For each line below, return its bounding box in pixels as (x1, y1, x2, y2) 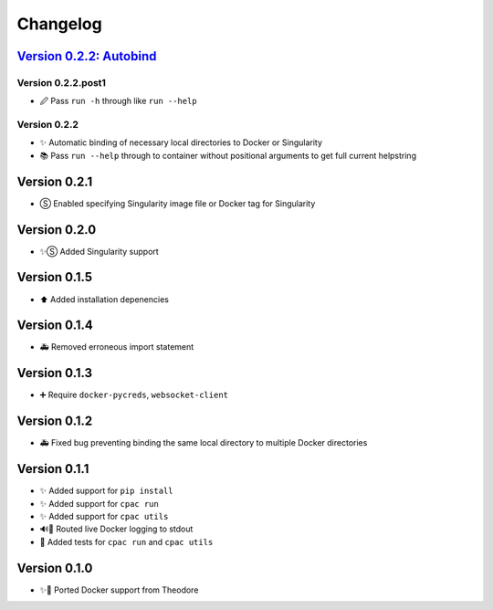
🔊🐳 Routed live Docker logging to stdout (39, 523, 194, 534)
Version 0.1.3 (16, 365, 93, 381)
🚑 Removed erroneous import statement (39, 342, 194, 352)
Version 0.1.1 (16, 461, 89, 477)
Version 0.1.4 (16, 318, 93, 333)
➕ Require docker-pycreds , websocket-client (39, 389, 228, 401)
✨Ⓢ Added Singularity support (39, 246, 159, 257)
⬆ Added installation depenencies (39, 293, 169, 305)
